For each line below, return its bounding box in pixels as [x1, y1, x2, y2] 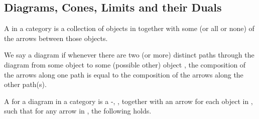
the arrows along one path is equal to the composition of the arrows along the [4, 69, 243, 79]
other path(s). [4, 79, 47, 89]
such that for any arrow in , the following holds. [4, 105, 152, 116]
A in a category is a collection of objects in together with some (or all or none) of [4, 23, 254, 33]
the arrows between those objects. [4, 32, 108, 43]
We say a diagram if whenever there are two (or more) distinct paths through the [4, 49, 254, 60]
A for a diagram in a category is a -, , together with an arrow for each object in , [4, 95, 253, 106]
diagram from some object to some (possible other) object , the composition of [4, 59, 246, 69]
